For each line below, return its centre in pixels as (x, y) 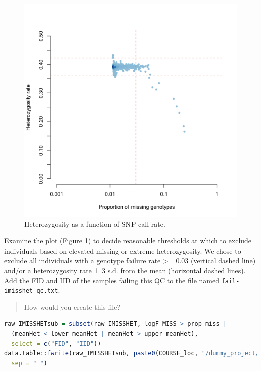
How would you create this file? (72, 306)
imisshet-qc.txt (31, 291)
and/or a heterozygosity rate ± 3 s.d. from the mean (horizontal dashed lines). (125, 270)
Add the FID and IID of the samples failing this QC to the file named (112, 280)
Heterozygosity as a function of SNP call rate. (95, 224)
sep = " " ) (29, 363)
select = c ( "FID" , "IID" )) (56, 344)
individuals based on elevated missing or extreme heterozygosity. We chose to (123, 250)
